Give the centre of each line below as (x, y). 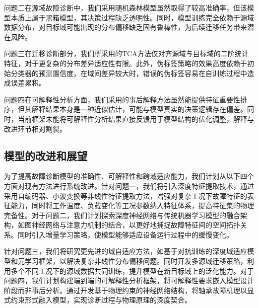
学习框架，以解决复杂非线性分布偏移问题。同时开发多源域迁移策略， (136, 261)
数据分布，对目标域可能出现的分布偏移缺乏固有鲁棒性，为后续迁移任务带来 (126, 27)
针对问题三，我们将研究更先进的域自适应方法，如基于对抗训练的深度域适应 (126, 251)
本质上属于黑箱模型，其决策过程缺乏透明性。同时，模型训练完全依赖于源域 (132, 17)
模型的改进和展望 (46, 155)
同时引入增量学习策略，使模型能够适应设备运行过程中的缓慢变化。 (125, 234)
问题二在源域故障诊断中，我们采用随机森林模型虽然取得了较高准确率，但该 (126, 7)
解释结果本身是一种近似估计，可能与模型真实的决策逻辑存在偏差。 (139, 109)
